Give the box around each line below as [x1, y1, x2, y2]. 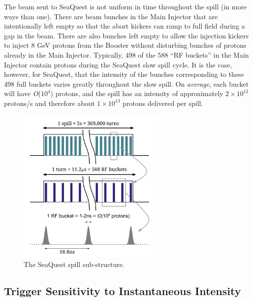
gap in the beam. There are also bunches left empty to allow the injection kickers [4, 30, 249, 40]
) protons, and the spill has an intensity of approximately [50, 88, 223, 99]
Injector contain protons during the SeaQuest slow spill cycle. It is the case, [4, 59, 232, 69]
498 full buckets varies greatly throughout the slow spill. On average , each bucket [4, 78, 249, 89]
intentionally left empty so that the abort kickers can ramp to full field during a [4, 21, 245, 31]
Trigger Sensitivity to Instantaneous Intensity [4, 283, 241, 298]
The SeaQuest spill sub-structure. [24, 259, 125, 269]
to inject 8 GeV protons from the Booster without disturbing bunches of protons [4, 40, 247, 50]
